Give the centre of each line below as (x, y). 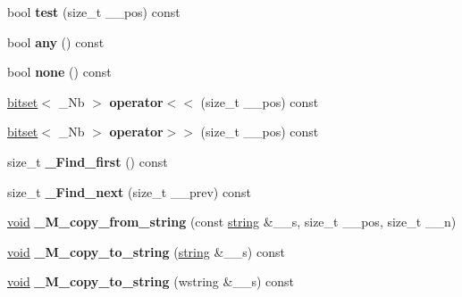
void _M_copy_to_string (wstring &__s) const (151, 281)
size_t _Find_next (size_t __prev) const (129, 191)
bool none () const (59, 72)
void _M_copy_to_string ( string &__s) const (146, 251)
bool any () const (56, 41)
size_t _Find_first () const (88, 161)
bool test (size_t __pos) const (94, 12)
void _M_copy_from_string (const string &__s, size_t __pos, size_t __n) (232, 222)
